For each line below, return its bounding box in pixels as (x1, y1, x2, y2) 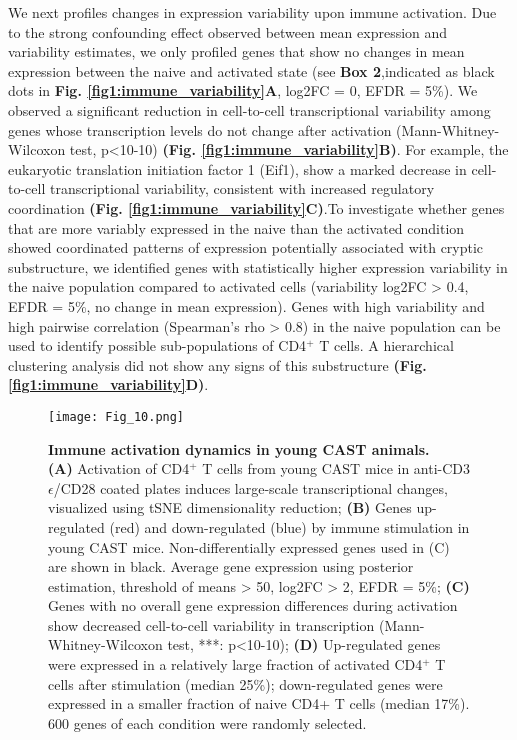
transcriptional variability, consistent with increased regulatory (49, 178, 435, 199)
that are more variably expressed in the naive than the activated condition (8, 217, 465, 238)
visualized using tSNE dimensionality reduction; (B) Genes (48, 497, 412, 518)
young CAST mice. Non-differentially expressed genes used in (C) (48, 536, 450, 557)
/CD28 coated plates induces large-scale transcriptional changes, (53, 477, 448, 498)
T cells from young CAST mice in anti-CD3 (202, 458, 471, 479)
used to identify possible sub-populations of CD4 (8, 335, 307, 356)
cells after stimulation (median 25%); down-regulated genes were (48, 673, 443, 694)
